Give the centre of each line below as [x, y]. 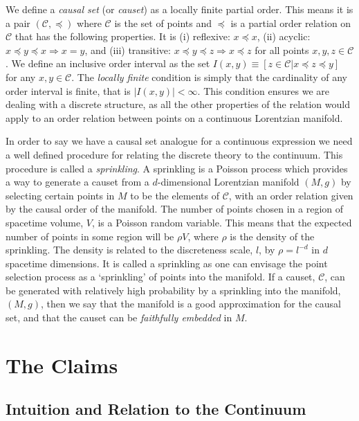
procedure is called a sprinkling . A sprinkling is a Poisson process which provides [177, 168]
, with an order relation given [291, 195]
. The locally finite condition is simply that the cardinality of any [209, 77]
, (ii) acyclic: [284, 36]
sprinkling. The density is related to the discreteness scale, [129, 250]
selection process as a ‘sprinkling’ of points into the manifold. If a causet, [160, 277]
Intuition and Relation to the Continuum [156, 409]
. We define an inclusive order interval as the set [108, 63]
